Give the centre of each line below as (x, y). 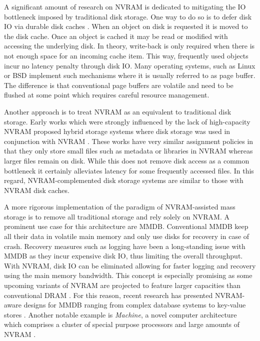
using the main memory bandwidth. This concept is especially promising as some (128, 275)
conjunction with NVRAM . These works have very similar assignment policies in (129, 141)
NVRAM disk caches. (37, 190)
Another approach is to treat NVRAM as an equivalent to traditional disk (118, 111)
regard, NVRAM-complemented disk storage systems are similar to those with (124, 180)
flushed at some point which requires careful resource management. (107, 95)
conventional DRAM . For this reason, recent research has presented (108, 295)
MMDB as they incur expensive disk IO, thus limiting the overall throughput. (123, 256)
